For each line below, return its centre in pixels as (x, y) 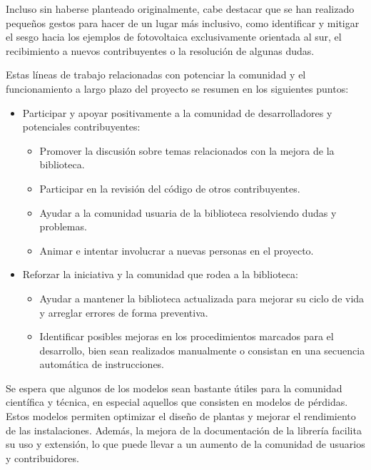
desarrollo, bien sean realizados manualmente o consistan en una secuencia (202, 350)
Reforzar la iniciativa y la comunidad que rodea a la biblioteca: (160, 274)
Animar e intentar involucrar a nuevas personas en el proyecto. (177, 250)
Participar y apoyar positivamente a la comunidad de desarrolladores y (177, 112)
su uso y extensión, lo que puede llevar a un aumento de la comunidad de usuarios (185, 444)
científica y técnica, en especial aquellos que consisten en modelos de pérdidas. (177, 402)
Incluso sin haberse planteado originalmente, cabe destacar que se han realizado (180, 9)
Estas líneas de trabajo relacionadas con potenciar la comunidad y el (156, 75)
